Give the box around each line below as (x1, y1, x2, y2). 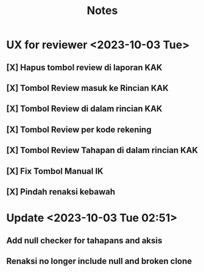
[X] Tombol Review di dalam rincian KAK (6, 104, 163, 114)
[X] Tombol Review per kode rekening (6, 124, 152, 135)
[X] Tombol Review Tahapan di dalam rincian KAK (6, 145, 199, 156)
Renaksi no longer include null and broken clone (6, 256, 192, 266)
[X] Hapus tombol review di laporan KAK (6, 62, 163, 73)
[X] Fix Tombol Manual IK (6, 166, 104, 176)
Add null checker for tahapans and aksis (6, 235, 163, 246)
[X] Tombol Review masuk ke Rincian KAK (6, 83, 169, 93)
